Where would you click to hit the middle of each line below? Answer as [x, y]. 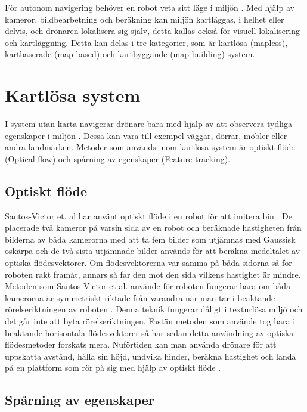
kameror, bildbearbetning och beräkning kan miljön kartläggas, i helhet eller [145, 19]
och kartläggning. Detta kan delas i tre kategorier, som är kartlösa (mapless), [146, 42]
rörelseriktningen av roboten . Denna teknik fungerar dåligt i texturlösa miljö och [154, 309]
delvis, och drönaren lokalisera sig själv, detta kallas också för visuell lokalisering [153, 31]
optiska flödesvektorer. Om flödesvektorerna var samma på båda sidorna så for [148, 263]
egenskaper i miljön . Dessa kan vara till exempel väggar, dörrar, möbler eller [146, 135]
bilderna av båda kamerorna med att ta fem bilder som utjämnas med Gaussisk [150, 239]
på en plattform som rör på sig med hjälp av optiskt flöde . [113, 368]
